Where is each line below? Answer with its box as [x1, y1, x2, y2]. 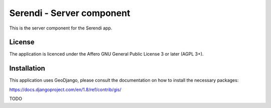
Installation [9, 64, 45, 72]
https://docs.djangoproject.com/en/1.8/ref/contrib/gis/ [9, 86, 121, 92]
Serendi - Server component [9, 7, 130, 18]
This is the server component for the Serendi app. [9, 25, 112, 31]
